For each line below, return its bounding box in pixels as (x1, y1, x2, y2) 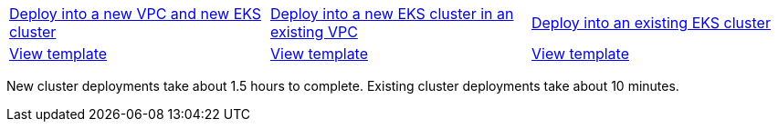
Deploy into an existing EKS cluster (531, 14, 771, 32)
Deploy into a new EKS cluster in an (269, 5, 514, 23)
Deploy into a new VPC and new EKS (9, 5, 262, 23)
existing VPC (269, 23, 358, 41)
